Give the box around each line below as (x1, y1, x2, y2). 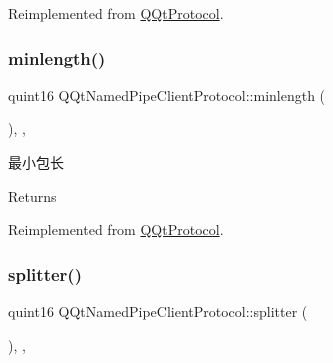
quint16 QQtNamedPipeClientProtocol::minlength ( (8, 84, 326, 105)
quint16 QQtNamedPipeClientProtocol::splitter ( (8, 301, 308, 321)
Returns (8, 185, 57, 206)
